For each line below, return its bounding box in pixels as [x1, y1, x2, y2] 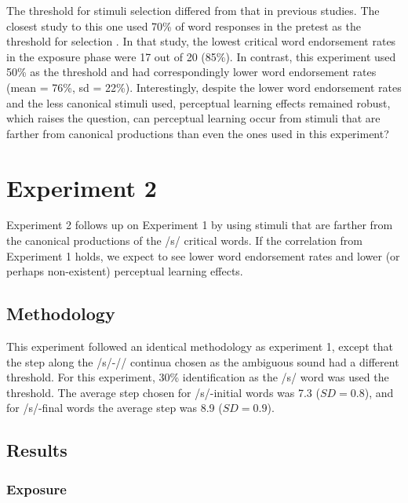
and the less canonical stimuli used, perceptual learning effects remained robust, [6, 94, 391, 111]
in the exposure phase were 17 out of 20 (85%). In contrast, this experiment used [6, 48, 396, 64]
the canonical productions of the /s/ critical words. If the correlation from [6, 232, 362, 249]
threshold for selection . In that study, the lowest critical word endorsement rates [6, 33, 396, 49]
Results [6, 438, 67, 462]
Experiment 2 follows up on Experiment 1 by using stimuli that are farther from [6, 217, 393, 233]
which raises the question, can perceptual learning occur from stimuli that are [6, 110, 381, 126]
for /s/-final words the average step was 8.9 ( [6, 399, 223, 416]
